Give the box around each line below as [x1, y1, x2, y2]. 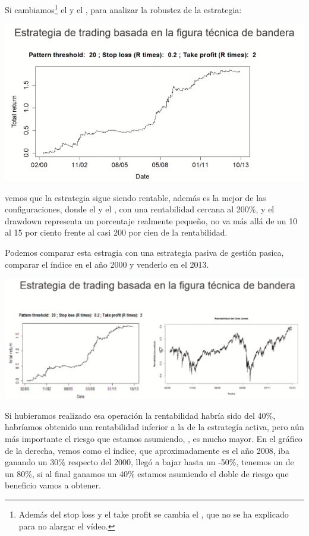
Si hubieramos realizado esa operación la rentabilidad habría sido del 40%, [5, 409, 276, 421]
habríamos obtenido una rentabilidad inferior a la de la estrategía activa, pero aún [5, 421, 304, 433]
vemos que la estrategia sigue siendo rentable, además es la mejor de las [5, 191, 266, 203]
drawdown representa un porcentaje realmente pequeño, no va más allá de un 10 [5, 214, 298, 227]
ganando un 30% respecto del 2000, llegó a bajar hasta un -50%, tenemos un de [5, 456, 294, 468]
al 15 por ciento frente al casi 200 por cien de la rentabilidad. [5, 226, 228, 239]
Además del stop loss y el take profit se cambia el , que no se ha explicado [18, 508, 289, 521]
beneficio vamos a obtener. [5, 479, 101, 491]
